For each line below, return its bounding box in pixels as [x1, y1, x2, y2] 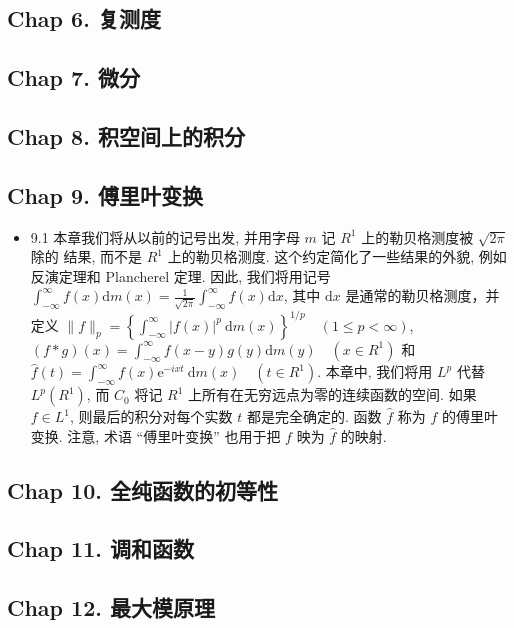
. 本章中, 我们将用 [317, 361, 433, 382]
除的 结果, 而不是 [30, 246, 143, 267]
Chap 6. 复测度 [7, 3, 161, 34]
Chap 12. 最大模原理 [7, 592, 215, 623]
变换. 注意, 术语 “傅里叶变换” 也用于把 [30, 425, 281, 446]
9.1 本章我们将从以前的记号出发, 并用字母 [30, 226, 300, 247]
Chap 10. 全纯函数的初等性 [7, 474, 278, 505]
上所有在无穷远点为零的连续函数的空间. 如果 [188, 384, 477, 405]
